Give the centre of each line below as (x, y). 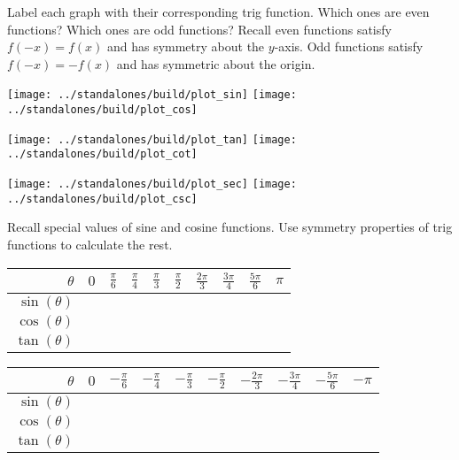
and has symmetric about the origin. (216, 63)
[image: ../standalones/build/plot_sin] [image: (152, 95)
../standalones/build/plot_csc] (102, 199)
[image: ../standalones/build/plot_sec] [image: (152, 184)
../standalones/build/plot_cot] (102, 154)
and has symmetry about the (186, 46)
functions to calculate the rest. (90, 244)
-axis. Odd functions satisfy (349, 46)
